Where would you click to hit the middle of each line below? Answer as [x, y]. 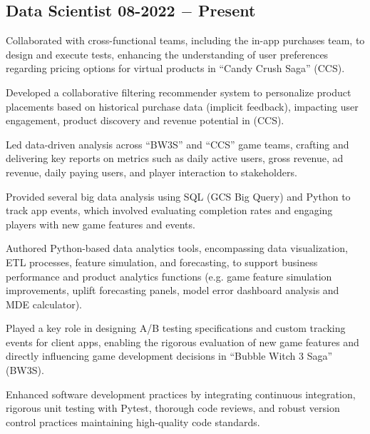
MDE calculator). [44, 304]
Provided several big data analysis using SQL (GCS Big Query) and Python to [178, 196]
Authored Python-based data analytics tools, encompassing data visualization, [177, 248]
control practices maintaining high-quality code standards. [133, 422]
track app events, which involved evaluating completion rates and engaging [169, 210]
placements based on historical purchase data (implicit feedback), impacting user [182, 106]
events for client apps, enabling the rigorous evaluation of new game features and [183, 342]
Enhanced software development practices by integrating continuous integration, [181, 394]
